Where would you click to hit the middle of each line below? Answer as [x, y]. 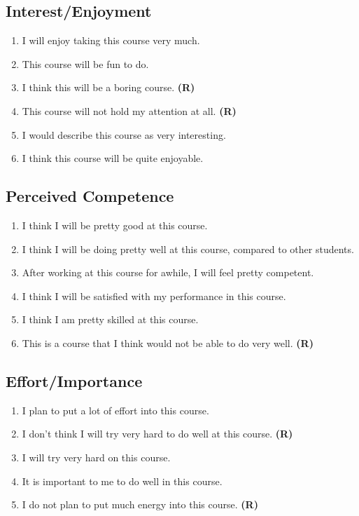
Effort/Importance [74, 380]
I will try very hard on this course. [96, 457]
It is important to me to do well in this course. [122, 481]
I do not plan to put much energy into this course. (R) [140, 504]
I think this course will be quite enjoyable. [113, 158]
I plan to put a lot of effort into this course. [115, 410]
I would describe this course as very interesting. [124, 134]
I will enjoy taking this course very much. [111, 40]
